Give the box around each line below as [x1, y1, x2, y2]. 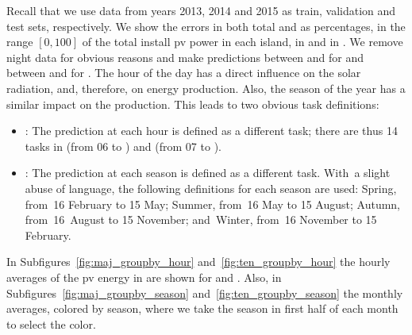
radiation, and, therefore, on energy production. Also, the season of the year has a [6, 79, 406, 96]
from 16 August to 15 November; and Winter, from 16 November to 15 [25, 211, 377, 228]
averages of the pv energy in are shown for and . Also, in [6, 268, 282, 285]
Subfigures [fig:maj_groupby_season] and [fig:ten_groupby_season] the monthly [6, 284, 403, 301]
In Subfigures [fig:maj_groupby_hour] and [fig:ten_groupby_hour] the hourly [6, 253, 391, 270]
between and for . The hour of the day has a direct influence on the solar [6, 64, 361, 81]
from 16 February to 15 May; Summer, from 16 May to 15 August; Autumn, [25, 195, 401, 212]
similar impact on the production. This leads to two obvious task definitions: [6, 95, 379, 112]
